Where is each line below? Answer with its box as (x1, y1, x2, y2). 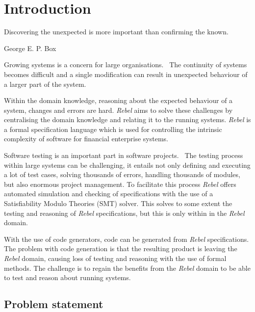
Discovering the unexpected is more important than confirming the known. (4, 26, 229, 37)
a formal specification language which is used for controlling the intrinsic (4, 124, 222, 134)
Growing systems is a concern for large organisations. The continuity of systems (4, 59, 247, 70)
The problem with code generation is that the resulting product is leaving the (4, 243, 237, 254)
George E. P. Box (4, 43, 56, 53)
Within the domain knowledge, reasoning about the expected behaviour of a (4, 95, 233, 105)
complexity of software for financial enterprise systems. (4, 133, 168, 144)
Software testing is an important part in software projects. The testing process (4, 150, 243, 160)
